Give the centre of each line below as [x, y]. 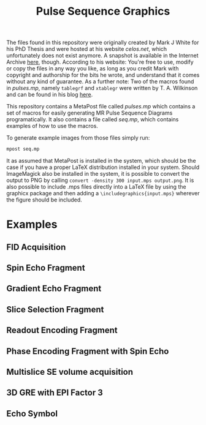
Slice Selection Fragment [55, 310]
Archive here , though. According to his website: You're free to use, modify [100, 62]
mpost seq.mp [23, 149]
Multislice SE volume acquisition [70, 372]
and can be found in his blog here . [50, 95]
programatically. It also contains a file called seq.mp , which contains [93, 119]
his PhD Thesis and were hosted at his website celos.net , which [87, 49]
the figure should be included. [44, 200]
